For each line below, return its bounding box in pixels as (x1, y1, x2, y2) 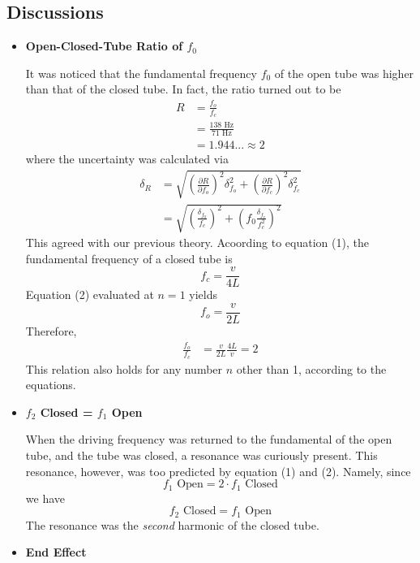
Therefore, (25, 323, 77, 340)
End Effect (25, 544, 87, 561)
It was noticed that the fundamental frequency (25, 64, 257, 81)
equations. (25, 376, 76, 393)
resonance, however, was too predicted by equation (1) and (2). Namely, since (25, 462, 411, 479)
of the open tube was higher (274, 64, 414, 81)
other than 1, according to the (236, 360, 387, 377)
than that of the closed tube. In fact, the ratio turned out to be (25, 80, 341, 97)
